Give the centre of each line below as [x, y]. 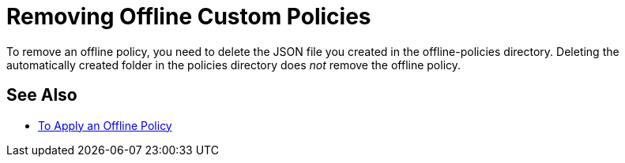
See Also [42, 95]
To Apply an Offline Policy [105, 125]
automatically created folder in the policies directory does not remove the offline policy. [234, 65]
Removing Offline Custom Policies [189, 17]
